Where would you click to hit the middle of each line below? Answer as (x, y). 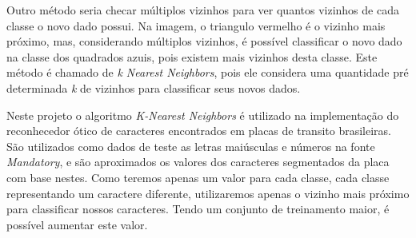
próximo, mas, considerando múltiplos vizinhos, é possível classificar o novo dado (204, 41)
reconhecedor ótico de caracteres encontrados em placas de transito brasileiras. (199, 131)
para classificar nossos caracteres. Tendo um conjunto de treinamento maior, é (198, 209)
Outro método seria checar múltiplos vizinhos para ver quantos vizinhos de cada (203, 10)
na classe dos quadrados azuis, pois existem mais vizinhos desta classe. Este (192, 56)
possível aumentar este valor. (77, 224)
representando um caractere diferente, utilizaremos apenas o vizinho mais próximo (208, 193)
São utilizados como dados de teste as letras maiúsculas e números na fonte (191, 146)
